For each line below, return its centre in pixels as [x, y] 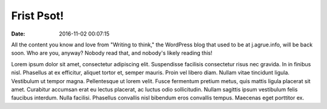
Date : [18, 34]
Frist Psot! [38, 16]
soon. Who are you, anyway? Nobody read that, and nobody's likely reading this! [112, 53]
